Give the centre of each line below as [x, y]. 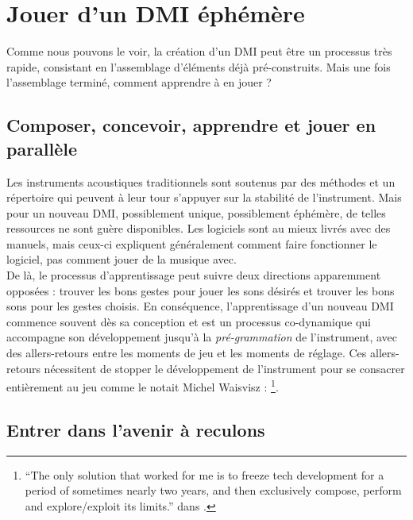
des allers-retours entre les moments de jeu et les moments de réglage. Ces [187, 353]
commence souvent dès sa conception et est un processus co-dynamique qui [189, 321]
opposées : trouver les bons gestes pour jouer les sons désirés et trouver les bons [201, 290]
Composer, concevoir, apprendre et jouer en [191, 125]
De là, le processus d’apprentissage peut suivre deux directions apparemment [194, 275]
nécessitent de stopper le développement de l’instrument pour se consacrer [224, 368]
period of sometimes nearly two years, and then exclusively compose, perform [213, 490]
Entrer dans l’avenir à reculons [136, 429]
